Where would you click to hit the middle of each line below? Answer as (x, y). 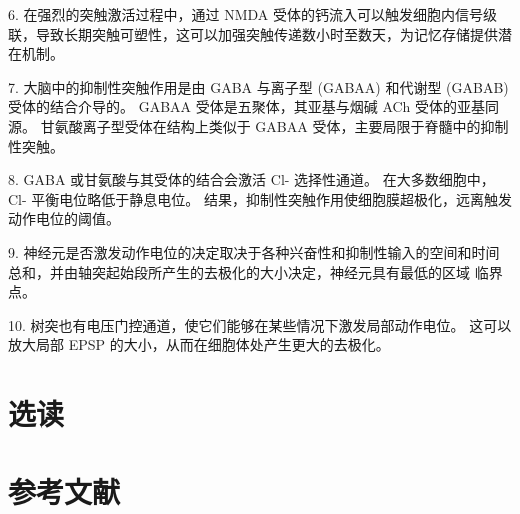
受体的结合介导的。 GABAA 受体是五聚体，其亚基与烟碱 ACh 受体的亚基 (247, 106)
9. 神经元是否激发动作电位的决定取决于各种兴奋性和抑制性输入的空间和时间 (254, 251)
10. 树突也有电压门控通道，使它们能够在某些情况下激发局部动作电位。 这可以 (260, 324)
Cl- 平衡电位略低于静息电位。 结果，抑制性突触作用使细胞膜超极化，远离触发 (260, 198)
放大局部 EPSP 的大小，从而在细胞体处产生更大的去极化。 (199, 344)
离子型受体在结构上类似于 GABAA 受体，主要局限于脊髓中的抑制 (295, 125)
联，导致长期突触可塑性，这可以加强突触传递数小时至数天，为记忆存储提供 (253, 33)
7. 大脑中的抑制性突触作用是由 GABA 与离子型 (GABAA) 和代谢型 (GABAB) (258, 86)
